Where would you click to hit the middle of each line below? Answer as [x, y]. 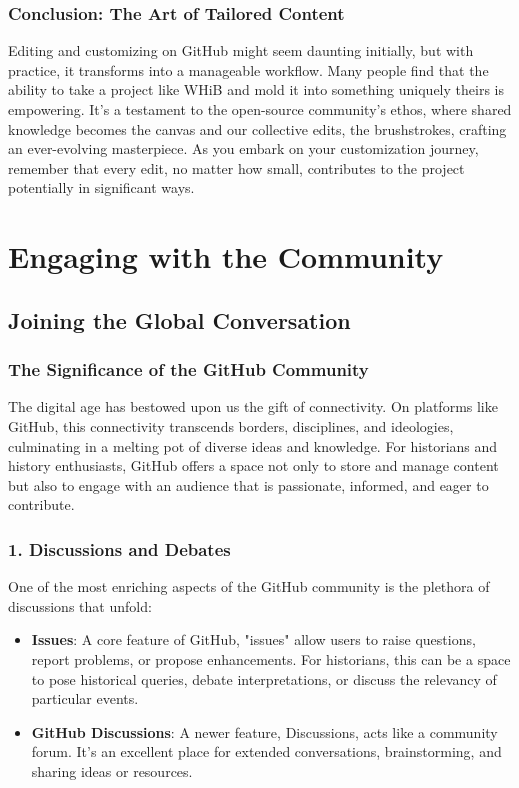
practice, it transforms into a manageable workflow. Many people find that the [248, 69]
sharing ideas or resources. [112, 770]
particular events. [85, 698]
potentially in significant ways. [101, 187]
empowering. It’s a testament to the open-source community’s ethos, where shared [260, 109]
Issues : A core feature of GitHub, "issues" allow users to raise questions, [253, 639]
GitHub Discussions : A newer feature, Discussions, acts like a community [264, 731]
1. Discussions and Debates [119, 548]
